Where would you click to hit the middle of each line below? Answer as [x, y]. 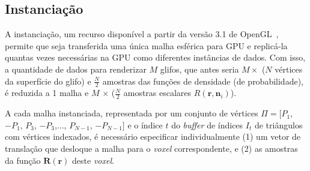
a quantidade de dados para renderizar [76, 69]
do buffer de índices [207, 124]
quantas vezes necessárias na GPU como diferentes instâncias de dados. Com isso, [155, 57]
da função [23, 160]
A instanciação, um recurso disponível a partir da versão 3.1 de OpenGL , [142, 34]
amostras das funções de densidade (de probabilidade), [203, 81]
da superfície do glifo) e [48, 81]
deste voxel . [93, 160]
